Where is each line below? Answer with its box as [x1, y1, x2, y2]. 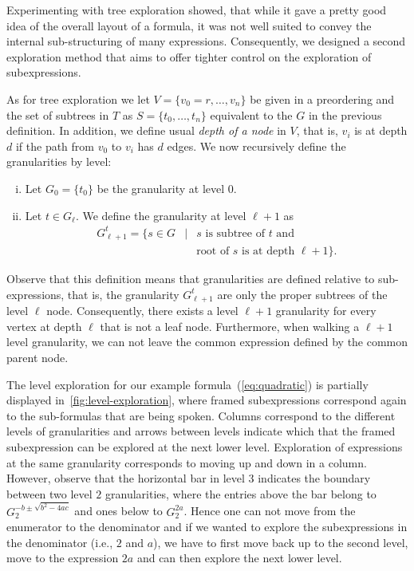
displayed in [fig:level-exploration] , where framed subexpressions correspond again [6, 392, 407, 408]
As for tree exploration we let [6, 90, 150, 107]
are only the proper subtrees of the [217, 285, 388, 302]
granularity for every [275, 302, 377, 319]
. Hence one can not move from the [183, 502, 356, 519]
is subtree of [205, 227, 265, 239]
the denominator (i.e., [6, 534, 113, 550]
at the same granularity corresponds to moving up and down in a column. [6, 454, 367, 471]
